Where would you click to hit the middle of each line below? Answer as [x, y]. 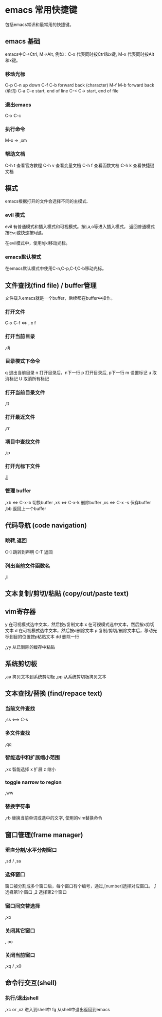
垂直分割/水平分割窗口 [31, 850]
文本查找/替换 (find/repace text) [54, 693]
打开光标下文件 [23, 466]
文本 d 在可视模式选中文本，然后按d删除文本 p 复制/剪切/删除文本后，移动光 [81, 630]
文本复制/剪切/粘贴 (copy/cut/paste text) [67, 593]
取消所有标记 [36, 379]
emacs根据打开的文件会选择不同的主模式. [46, 201]
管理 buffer [18, 491]
